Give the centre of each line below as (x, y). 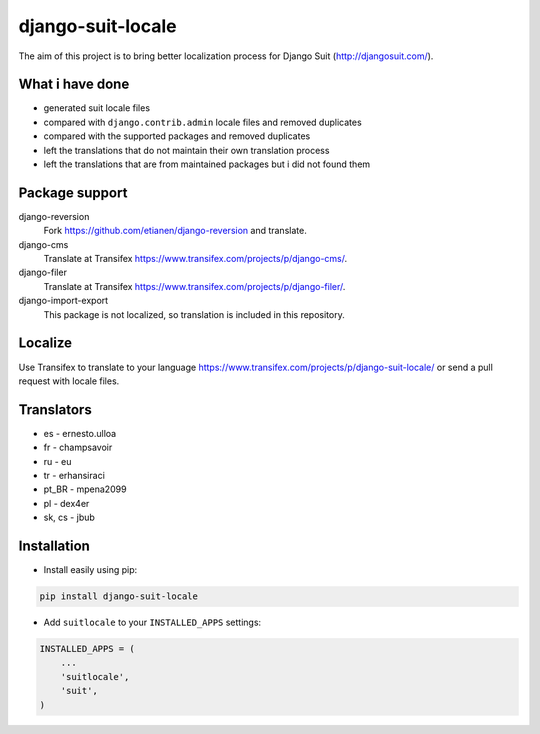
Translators (55, 409)
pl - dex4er (66, 503)
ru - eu (57, 461)
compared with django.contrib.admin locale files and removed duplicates (202, 122)
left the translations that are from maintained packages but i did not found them (207, 164)
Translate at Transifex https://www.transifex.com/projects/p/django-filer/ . (194, 286)
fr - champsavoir (78, 447)
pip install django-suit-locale (119, 596)
